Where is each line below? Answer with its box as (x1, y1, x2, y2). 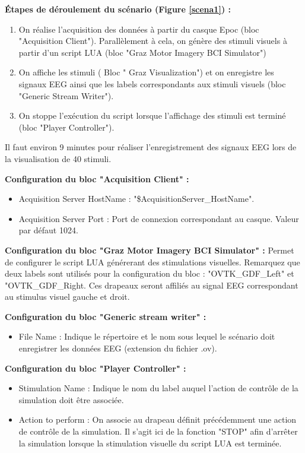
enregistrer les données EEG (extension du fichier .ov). (18, 342, 217, 354)
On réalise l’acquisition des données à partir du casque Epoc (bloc (18, 23, 259, 35)
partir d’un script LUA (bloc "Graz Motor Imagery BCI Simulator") (18, 46, 266, 58)
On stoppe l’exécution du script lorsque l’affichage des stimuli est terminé (18, 109, 286, 122)
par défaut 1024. (18, 224, 78, 236)
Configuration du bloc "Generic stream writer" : (5, 310, 206, 322)
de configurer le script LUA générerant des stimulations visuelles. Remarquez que (5, 255, 300, 268)
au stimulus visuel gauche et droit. (5, 290, 130, 303)
